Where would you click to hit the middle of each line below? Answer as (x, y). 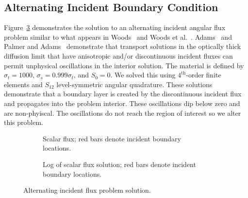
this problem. (24, 122)
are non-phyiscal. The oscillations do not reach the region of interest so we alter (123, 113)
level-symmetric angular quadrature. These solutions (134, 84)
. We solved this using (143, 75)
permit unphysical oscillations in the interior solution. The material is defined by (124, 65)
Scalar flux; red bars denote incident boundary (112, 138)
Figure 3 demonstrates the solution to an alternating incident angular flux (115, 27)
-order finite (204, 75)
